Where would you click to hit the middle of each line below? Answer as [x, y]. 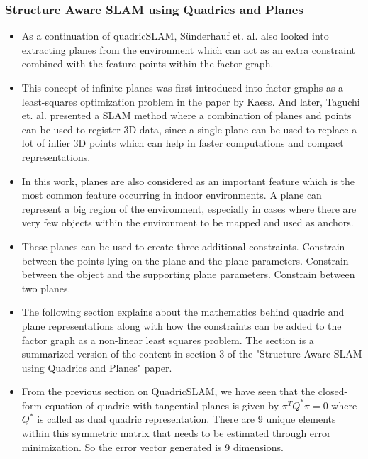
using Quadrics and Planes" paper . [97, 367]
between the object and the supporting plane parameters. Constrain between [188, 274]
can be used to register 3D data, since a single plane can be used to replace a [189, 129]
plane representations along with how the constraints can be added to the [182, 325]
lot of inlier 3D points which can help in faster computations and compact [183, 143]
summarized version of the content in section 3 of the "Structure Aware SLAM [192, 354]
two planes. [46, 288]
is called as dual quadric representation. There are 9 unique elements [186, 419]
